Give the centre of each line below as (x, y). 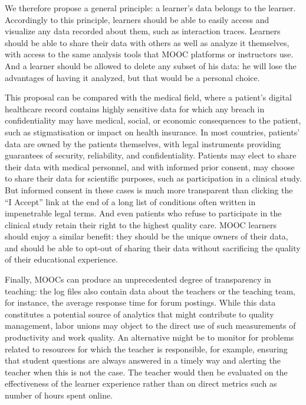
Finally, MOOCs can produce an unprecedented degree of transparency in (138, 279)
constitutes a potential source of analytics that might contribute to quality (139, 314)
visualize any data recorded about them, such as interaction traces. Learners (143, 31)
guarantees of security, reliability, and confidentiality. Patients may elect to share (151, 155)
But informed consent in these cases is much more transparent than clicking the (149, 189)
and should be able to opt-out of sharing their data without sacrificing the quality (153, 247)
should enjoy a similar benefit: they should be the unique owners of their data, (147, 236)
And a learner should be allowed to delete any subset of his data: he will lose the (151, 65)
